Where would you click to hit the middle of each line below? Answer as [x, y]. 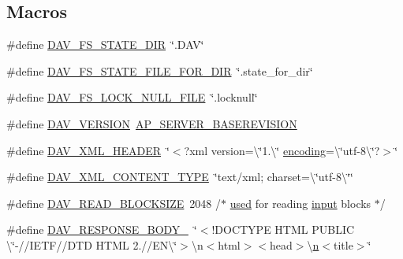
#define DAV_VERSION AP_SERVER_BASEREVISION [152, 123]
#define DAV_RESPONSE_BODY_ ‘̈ [102, 229]
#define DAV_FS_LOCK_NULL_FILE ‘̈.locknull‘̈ [132, 97]
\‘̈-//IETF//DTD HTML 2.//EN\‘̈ [92, 244]
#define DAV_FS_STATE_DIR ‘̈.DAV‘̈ [105, 44]
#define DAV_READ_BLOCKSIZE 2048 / [114, 203]
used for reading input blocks [300, 203]
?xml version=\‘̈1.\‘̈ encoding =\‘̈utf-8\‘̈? [282, 150]
